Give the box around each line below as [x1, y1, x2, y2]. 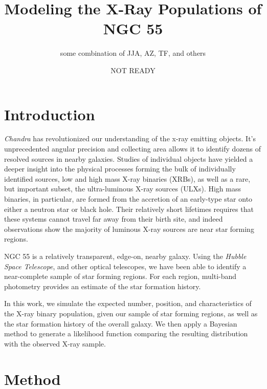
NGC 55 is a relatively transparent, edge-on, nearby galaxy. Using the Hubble [4, 250, 247, 261]
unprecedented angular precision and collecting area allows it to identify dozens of [4, 143, 261, 154]
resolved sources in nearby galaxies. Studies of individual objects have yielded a [4, 153, 253, 164]
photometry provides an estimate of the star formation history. [4, 280, 201, 291]
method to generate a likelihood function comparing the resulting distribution [4, 328, 248, 339]
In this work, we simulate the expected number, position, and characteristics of [4, 298, 252, 309]
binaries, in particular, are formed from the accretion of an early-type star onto [4, 193, 253, 204]
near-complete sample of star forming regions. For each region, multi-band [4, 271, 237, 282]
